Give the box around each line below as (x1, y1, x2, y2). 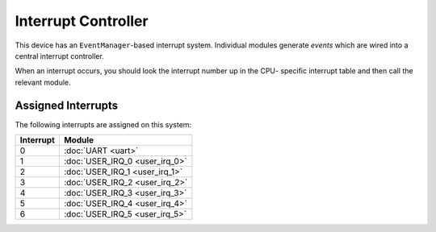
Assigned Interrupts (15, 98, 119, 112)
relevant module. (15, 77, 72, 87)
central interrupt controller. (15, 51, 104, 60)
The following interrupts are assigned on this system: (15, 119, 192, 129)
